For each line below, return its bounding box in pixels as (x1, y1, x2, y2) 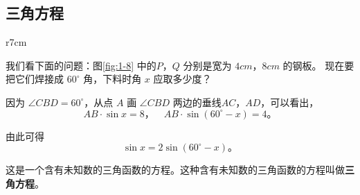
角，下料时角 (83, 71, 142, 86)
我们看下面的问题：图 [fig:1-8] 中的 (6, 58, 156, 72)
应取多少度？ (153, 71, 212, 86)
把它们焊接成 (6, 71, 64, 86)
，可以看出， (260, 94, 319, 109)
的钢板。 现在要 (282, 58, 354, 72)
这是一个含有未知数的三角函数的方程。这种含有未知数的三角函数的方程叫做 (6, 162, 345, 177)
